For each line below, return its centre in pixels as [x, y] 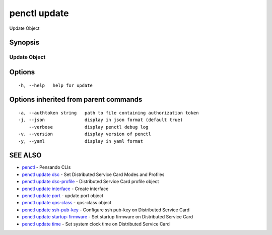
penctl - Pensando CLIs [46, 167]
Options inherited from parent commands [76, 100]
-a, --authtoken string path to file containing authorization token [109, 113]
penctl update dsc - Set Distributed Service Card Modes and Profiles [93, 174]
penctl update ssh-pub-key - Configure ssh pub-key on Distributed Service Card [106, 210]
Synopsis [24, 43]
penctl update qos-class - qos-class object [67, 203]
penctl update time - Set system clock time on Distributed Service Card [96, 224]
